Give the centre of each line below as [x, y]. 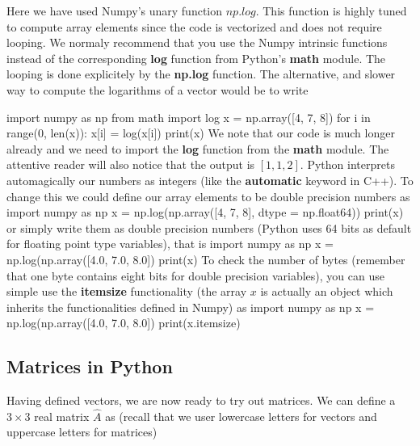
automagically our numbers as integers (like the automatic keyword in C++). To [210, 180]
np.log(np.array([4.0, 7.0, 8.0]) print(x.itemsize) [124, 323]
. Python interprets [347, 164]
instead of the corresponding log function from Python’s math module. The [196, 58]
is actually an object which [327, 291]
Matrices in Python [90, 366]
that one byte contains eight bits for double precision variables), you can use [195, 275]
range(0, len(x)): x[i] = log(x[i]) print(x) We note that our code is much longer [201, 133]
